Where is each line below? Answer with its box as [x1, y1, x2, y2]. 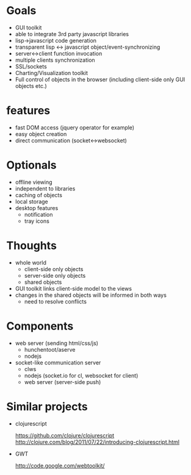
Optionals [6, 158, 57, 172]
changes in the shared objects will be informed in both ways [15, 291, 167, 299]
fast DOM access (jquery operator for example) [15, 123, 135, 131]
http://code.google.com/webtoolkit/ [15, 462, 105, 469]
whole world [15, 259, 47, 266]
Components [6, 319, 74, 333]
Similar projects [6, 399, 88, 413]
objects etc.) [15, 82, 47, 89]
